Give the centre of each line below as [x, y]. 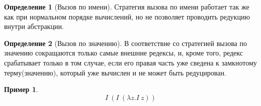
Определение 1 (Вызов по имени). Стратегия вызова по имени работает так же [127, 6]
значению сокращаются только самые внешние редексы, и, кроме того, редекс [123, 53]
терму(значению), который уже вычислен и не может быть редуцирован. [115, 72]
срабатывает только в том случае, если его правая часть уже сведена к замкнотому [130, 62]
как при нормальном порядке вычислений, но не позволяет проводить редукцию [127, 16]
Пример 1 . [21, 89]
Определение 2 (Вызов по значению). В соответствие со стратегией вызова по [125, 43]
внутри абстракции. [34, 26]
